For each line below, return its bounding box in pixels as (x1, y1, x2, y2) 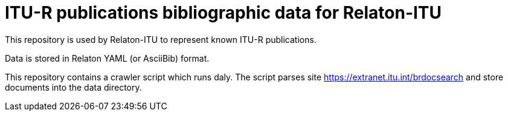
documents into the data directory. (5, 82, 142, 92)
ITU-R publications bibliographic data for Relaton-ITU (5, 2, 442, 23)
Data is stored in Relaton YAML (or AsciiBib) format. (5, 53, 210, 63)
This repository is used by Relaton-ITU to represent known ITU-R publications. (5, 34, 317, 45)
